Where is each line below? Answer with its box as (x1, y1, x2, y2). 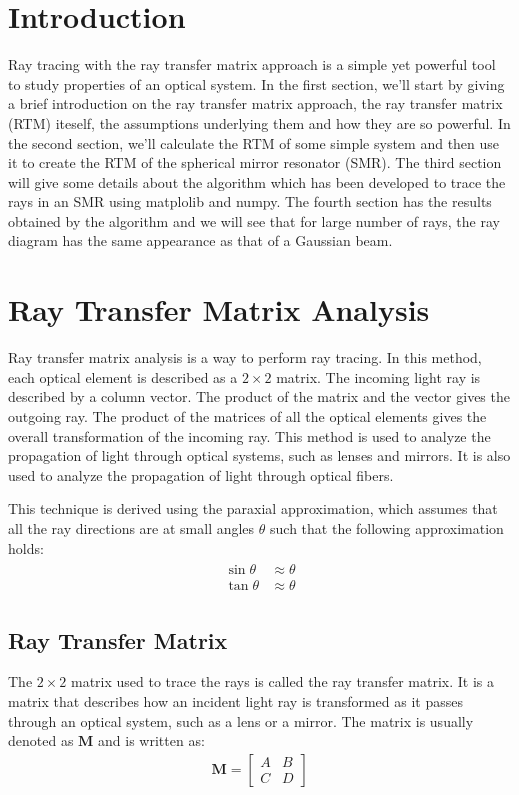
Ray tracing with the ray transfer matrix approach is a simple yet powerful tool (8, 54, 496, 75)
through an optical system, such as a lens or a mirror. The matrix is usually (8, 710, 474, 731)
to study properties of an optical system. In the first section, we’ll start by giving (8, 73, 505, 94)
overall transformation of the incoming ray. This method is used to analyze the (8, 425, 491, 446)
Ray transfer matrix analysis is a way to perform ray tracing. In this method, (8, 347, 482, 368)
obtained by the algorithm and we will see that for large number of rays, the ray (8, 210, 500, 231)
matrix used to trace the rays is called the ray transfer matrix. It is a (71, 671, 494, 692)
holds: (8, 537, 44, 558)
